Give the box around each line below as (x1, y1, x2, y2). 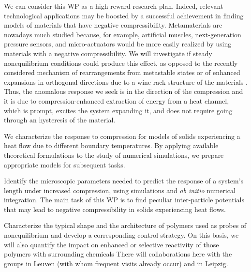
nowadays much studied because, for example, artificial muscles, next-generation (4, 29, 241, 39)
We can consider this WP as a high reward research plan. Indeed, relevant (4, 1, 223, 11)
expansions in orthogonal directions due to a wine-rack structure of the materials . (4, 76, 248, 87)
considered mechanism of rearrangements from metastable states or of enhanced (4, 67, 240, 77)
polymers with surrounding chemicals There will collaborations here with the (4, 249, 232, 259)
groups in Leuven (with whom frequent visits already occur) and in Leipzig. (4, 258, 228, 268)
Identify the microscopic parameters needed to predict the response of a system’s (4, 176, 243, 186)
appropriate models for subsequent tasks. (4, 159, 125, 169)
